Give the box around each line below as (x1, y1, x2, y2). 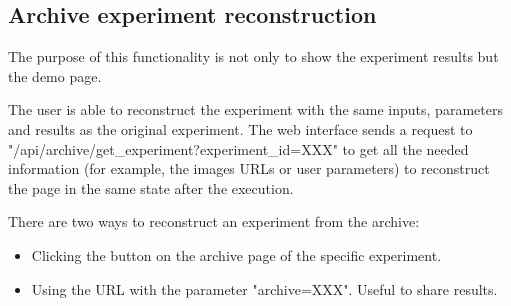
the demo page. (8, 65, 102, 86)
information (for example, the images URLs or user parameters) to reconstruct (8, 158, 490, 179)
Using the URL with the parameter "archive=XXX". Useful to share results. (31, 278, 498, 299)
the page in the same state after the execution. (8, 177, 294, 198)
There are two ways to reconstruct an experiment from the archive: (8, 211, 420, 232)
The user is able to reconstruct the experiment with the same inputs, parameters (8, 99, 503, 120)
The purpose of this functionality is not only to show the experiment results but (8, 46, 499, 67)
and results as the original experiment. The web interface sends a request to (8, 118, 473, 139)
